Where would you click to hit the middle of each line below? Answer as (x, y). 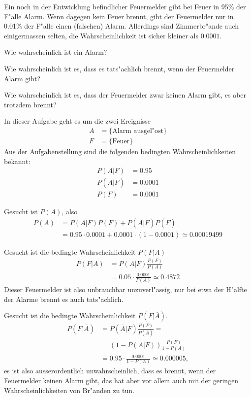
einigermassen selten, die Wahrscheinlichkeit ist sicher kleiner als (101, 35)
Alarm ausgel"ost (138, 131)
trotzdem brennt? (30, 104)
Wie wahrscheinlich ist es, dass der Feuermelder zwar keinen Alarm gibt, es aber (125, 95)
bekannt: (17, 161)
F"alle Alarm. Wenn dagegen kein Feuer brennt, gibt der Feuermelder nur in (119, 16)
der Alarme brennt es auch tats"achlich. (64, 299)
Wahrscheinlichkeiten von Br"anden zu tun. (69, 390)
